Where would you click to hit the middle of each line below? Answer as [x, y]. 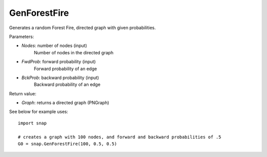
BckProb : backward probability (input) [60, 78]
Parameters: [22, 37]
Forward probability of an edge [66, 69]
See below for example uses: [39, 112]
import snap [32, 123]
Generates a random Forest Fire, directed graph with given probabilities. [82, 28]
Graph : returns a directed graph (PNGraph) [65, 103]
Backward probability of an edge [67, 84]
